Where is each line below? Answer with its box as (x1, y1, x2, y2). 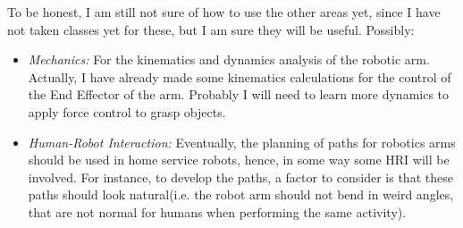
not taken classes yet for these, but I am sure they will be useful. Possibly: (7, 20, 415, 38)
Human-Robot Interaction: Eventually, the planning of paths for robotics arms (28, 132, 456, 151)
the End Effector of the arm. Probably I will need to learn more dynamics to (28, 85, 450, 104)
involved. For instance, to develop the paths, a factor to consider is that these (28, 167, 453, 186)
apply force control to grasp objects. (28, 102, 226, 121)
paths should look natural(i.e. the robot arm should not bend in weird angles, (28, 185, 454, 204)
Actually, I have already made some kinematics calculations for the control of (28, 67, 451, 86)
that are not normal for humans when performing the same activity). (28, 202, 407, 221)
